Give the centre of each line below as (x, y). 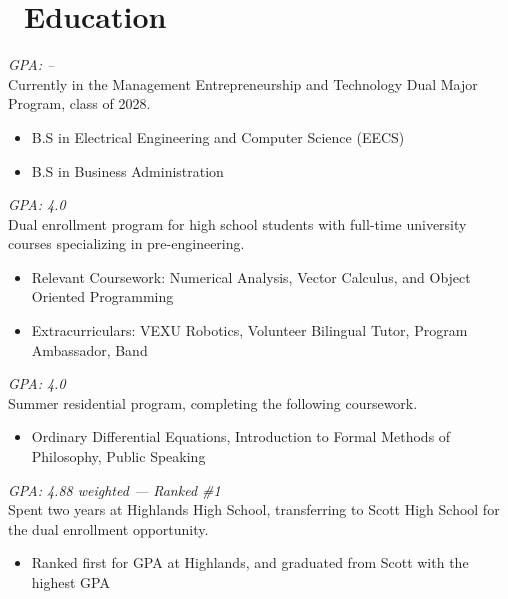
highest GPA (70, 582)
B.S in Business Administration (127, 170)
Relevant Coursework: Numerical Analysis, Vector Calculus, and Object (251, 276)
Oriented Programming (102, 296)
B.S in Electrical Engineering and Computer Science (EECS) (218, 136)
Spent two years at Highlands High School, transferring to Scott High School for (254, 509)
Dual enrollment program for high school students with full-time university (237, 223)
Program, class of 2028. (79, 103)
